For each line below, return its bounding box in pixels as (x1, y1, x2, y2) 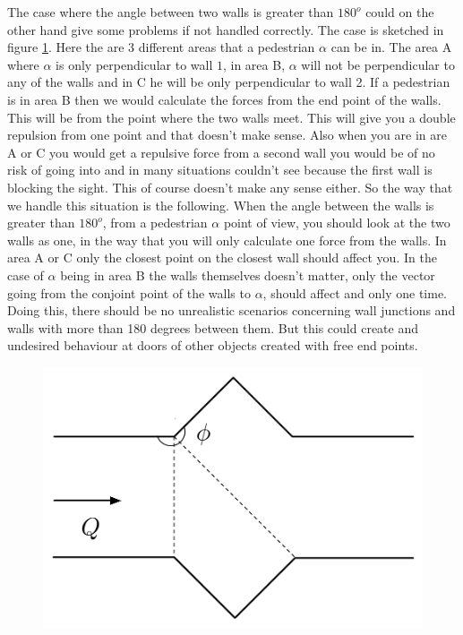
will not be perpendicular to (301, 55, 455, 73)
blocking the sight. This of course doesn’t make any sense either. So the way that (7, 177, 453, 196)
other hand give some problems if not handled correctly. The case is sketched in (7, 20, 444, 39)
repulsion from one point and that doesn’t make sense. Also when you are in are (7, 125, 447, 144)
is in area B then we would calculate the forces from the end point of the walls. (7, 90, 442, 108)
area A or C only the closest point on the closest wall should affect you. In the (7, 248, 437, 267)
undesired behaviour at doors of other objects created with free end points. (7, 336, 418, 355)
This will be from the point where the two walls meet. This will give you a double (7, 107, 456, 126)
